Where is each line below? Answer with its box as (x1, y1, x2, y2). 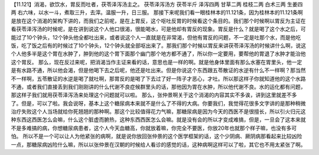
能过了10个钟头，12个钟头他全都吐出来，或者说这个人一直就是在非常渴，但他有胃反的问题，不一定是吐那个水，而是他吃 (11, 34, 301, 41)
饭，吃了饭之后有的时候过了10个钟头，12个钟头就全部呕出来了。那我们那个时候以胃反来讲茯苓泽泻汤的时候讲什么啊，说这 (11, 42, 307, 49)
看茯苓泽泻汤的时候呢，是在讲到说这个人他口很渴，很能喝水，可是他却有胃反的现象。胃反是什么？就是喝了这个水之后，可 (11, 25, 306, 32)
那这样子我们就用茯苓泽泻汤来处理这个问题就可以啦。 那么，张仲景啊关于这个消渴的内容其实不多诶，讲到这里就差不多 (11, 91, 297, 98)
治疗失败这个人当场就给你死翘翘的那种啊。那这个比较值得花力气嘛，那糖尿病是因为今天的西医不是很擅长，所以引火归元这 (11, 108, 306, 115)
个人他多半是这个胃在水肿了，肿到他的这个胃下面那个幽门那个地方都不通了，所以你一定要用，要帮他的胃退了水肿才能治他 (11, 50, 306, 57)
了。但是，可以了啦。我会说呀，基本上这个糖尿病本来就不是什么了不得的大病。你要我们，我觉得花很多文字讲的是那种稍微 (11, 100, 306, 107)
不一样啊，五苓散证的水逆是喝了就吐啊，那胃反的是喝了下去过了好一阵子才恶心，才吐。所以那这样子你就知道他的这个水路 (11, 75, 306, 82)
